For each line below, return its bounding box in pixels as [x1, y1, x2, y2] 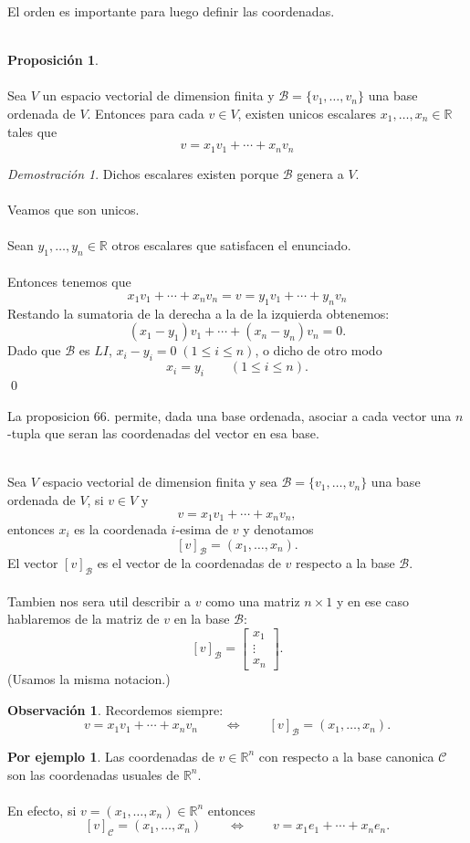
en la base [173, 609, 230, 628]
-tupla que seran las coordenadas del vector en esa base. [7, 424, 319, 443]
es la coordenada [74, 519, 167, 538]
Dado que [7, 341, 61, 360]
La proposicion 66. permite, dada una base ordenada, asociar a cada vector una [7, 406, 452, 425]
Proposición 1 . [7, 50, 99, 69]
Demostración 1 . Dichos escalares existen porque [7, 163, 279, 183]
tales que [7, 121, 57, 141]
